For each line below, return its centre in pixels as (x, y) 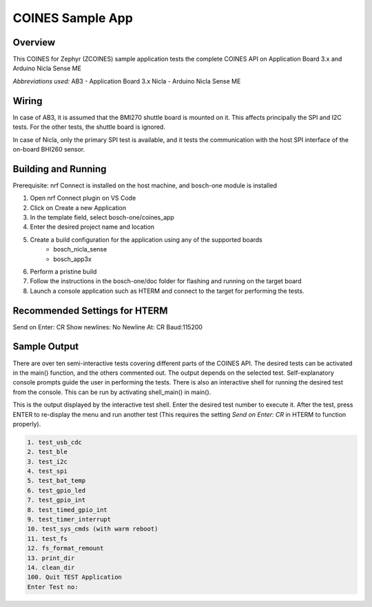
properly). (27, 424)
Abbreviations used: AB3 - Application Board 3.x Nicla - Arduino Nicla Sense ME (127, 81)
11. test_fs (48, 538)
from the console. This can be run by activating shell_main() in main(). (112, 392)
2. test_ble (48, 452)
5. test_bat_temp (56, 481)
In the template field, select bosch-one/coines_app (102, 217)
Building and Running (60, 169)
